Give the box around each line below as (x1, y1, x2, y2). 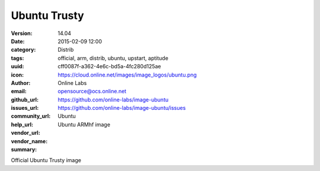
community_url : (11, 113, 51, 120)
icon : (11, 71, 24, 78)
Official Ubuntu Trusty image (11, 157, 81, 164)
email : (11, 88, 27, 95)
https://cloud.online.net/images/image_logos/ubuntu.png (57, 71, 197, 78)
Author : (11, 79, 31, 86)
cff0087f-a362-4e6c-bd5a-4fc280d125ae (57, 63, 161, 70)
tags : (11, 54, 24, 62)
